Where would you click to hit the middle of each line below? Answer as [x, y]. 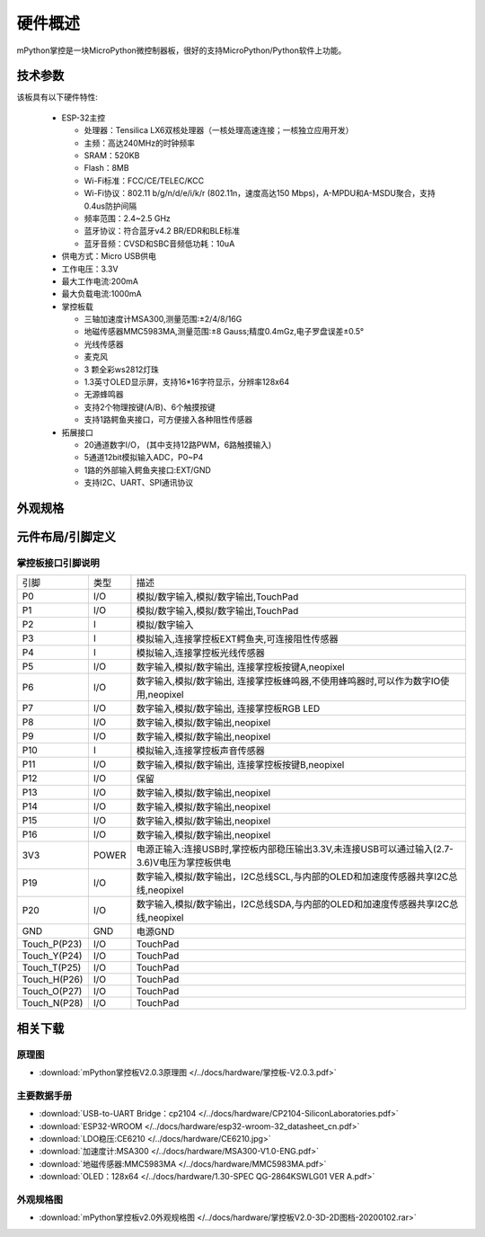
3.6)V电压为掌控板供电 [184, 863]
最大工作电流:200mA [100, 281]
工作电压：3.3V [90, 269]
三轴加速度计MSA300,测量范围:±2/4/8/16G [163, 319]
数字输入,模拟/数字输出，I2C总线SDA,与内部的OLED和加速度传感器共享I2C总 [297, 904]
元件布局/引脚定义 [66, 537]
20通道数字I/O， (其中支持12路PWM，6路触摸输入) [178, 445]
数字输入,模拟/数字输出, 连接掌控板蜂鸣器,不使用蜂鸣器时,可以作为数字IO [288, 681]
